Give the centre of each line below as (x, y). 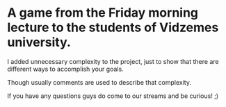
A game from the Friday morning (103, 13)
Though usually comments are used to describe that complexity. (99, 82)
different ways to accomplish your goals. (65, 69)
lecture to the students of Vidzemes (113, 27)
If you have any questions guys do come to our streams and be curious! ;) (113, 96)
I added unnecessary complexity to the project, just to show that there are (113, 61)
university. (39, 42)
